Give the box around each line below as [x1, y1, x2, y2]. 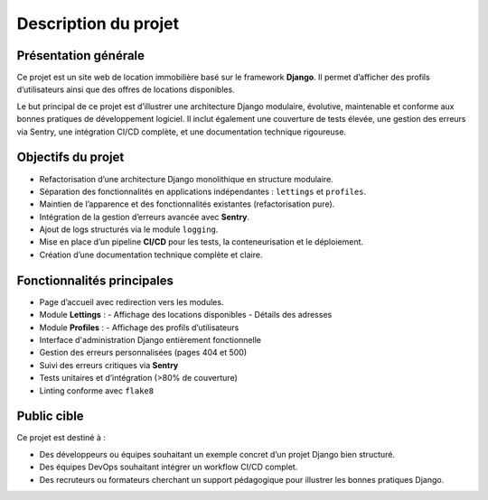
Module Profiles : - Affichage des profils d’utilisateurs [39, 321, 239, 333]
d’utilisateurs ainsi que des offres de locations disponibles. [16, 84, 235, 95]
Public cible [16, 409, 85, 424]
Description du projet [16, 14, 180, 33]
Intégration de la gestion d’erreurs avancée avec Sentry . [39, 211, 250, 222]
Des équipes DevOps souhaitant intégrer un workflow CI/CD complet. [39, 461, 298, 473]
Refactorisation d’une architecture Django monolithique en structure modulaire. [39, 173, 333, 184]
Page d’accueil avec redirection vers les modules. [39, 296, 224, 307]
